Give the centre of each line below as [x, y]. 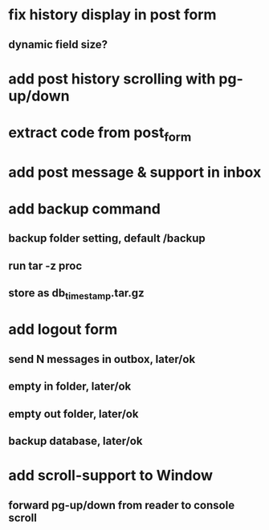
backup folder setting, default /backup [107, 238]
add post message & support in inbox [135, 172]
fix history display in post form [112, 15]
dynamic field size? [58, 45]
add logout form [63, 330]
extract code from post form [100, 134]
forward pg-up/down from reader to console [122, 505]
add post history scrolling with [112, 79]
